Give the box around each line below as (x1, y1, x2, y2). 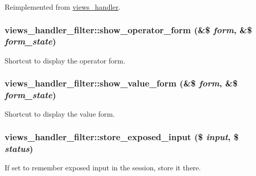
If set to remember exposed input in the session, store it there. (5, 162, 201, 173)
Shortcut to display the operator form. (5, 55, 126, 65)
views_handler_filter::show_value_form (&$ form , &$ (5, 77, 238, 90)
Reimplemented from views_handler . (5, 2, 121, 12)
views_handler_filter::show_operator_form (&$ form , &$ (5, 23, 252, 36)
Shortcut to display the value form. (5, 108, 115, 119)
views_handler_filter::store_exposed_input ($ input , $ (5, 130, 239, 143)
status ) (5, 142, 33, 155)
